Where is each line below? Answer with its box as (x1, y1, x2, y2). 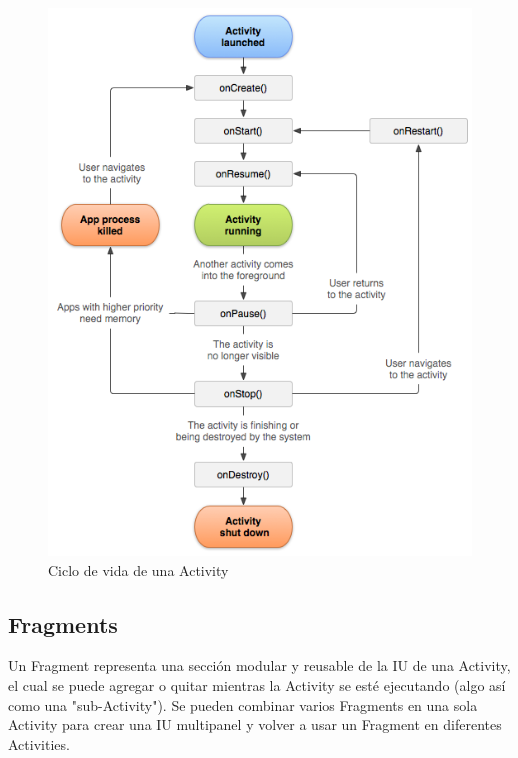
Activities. (8, 733, 70, 754)
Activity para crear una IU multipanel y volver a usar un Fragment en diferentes (8, 714, 502, 735)
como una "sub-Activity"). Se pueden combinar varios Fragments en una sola (8, 694, 478, 715)
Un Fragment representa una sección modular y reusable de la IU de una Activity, (8, 655, 511, 676)
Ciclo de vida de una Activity (48, 559, 229, 580)
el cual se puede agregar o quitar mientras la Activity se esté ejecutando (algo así (8, 674, 506, 695)
